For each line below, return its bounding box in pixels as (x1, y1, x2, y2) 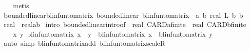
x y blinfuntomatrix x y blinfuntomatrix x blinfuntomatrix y (13, 28, 213, 38)
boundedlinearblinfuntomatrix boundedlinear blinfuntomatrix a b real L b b (3, 10, 243, 20)
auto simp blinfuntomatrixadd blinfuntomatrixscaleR (3, 38, 166, 48)
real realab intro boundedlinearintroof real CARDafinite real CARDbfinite (3, 19, 246, 29)
